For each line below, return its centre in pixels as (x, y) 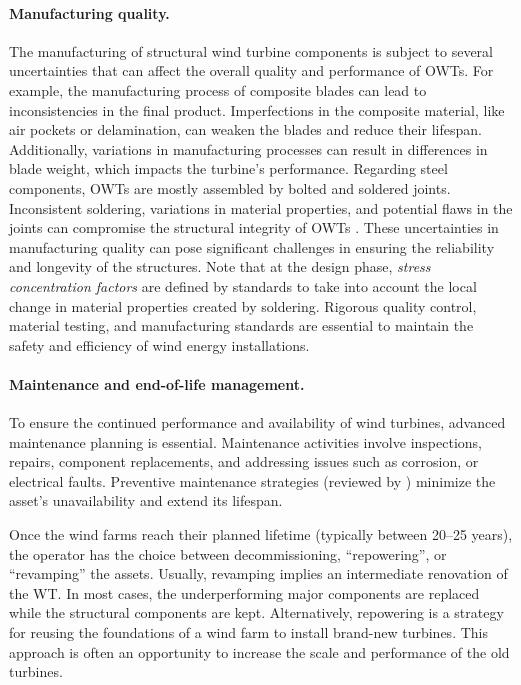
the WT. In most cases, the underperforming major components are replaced (244, 592)
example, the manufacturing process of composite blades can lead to (218, 89)
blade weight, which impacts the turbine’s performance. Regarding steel (228, 168)
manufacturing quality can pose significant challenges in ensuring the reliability (252, 246)
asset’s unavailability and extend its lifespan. (146, 500)
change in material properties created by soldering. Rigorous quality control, (243, 305)
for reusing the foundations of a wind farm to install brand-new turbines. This (248, 632)
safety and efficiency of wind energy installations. (159, 344)
